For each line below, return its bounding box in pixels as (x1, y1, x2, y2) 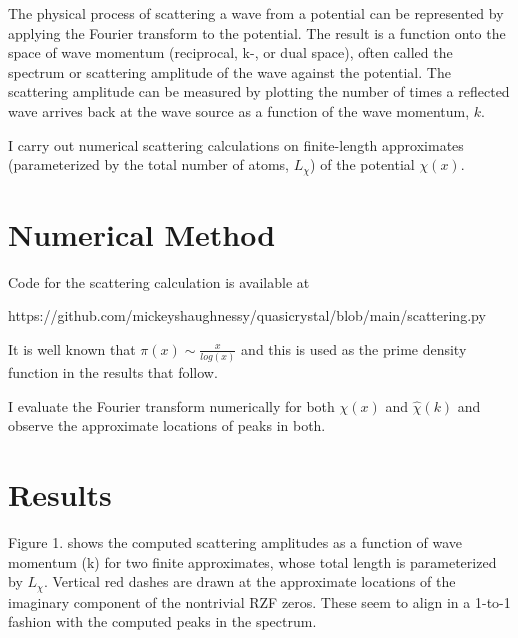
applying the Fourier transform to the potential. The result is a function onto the (8, 22, 506, 43)
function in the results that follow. (8, 362, 218, 383)
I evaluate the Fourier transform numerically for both (8, 395, 335, 416)
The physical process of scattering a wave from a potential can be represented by (8, 3, 504, 23)
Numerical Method (8, 213, 276, 254)
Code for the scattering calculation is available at (8, 271, 310, 292)
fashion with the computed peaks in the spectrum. (8, 611, 317, 632)
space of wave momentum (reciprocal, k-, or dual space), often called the (8, 42, 453, 63)
